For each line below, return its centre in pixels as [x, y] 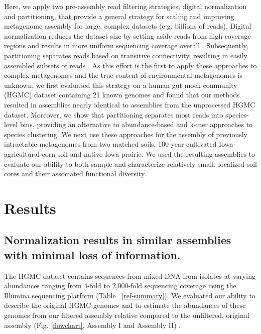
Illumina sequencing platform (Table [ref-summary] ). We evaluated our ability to [130, 295]
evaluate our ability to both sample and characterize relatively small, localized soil [130, 163]
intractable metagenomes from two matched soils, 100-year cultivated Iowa [119, 144]
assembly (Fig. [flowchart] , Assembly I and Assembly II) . [93, 325]
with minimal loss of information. [92, 254]
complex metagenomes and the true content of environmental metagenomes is [123, 75]
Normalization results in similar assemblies [118, 240]
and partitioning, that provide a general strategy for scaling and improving [119, 16]
